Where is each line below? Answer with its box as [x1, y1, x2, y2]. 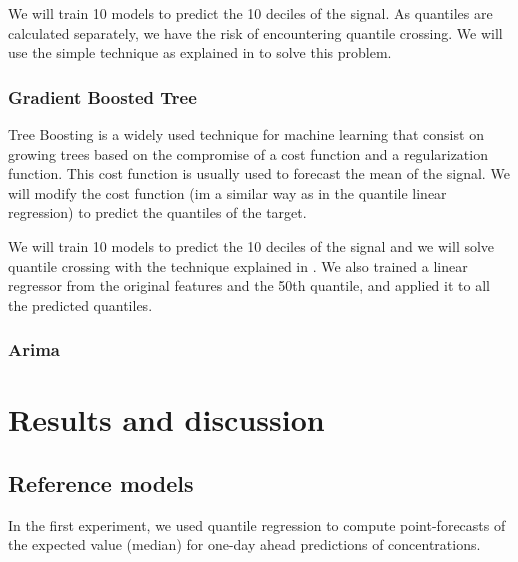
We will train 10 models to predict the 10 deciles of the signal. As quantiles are [8, 3, 493, 23]
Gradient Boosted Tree [8, 84, 197, 109]
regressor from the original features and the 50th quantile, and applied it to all [8, 275, 490, 296]
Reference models [8, 467, 194, 498]
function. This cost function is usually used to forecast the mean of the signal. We [8, 163, 510, 184]
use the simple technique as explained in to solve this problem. [8, 42, 392, 63]
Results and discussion [8, 399, 325, 440]
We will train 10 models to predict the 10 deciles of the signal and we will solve [8, 235, 495, 256]
